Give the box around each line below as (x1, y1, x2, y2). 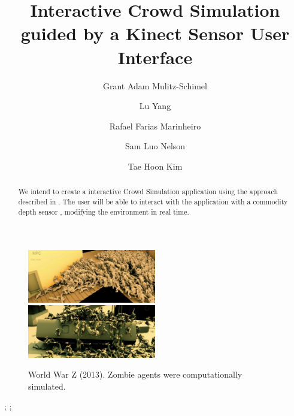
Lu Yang (139, 100, 171, 112)
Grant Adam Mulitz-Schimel (103, 79, 207, 92)
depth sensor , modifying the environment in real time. (18, 206, 189, 216)
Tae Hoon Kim (128, 159, 183, 172)
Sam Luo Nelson (125, 140, 186, 152)
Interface (117, 44, 193, 69)
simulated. (28, 379, 66, 392)
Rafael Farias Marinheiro (109, 119, 201, 132)
